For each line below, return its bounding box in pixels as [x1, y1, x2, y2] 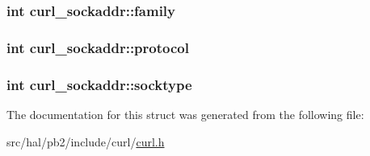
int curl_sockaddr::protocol [6, 37, 189, 57]
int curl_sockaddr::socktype [6, 74, 192, 94]
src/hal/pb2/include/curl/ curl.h [6, 133, 165, 150]
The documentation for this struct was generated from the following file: [6, 105, 364, 122]
